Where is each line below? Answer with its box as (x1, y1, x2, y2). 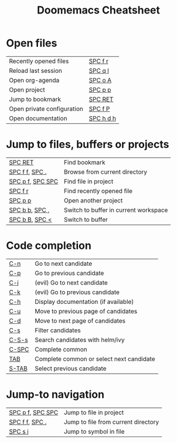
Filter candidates (35, 326, 81, 334)
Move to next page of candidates (35, 316, 126, 324)
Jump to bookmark (9, 95, 62, 103)
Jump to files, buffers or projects (6, 138, 169, 151)
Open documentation (9, 114, 67, 122)
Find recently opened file (63, 187, 133, 195)
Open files (6, 36, 57, 50)
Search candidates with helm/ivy (35, 336, 125, 344)
